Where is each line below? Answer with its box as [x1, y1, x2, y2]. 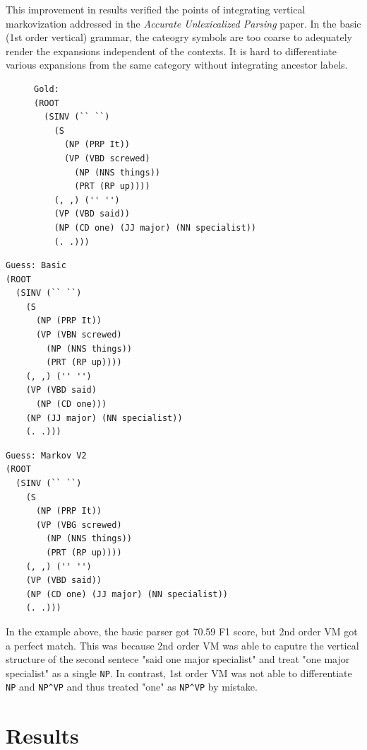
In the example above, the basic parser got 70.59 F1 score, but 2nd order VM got [6, 623, 358, 638]
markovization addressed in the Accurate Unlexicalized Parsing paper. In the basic [6, 16, 361, 30]
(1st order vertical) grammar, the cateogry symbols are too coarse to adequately [6, 30, 352, 45]
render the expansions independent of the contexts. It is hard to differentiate [6, 43, 337, 58]
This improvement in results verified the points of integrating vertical [6, 2, 306, 16]
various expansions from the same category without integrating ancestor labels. [6, 57, 348, 72]
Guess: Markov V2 [6, 450, 87, 461]
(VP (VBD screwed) [64, 153, 150, 163]
